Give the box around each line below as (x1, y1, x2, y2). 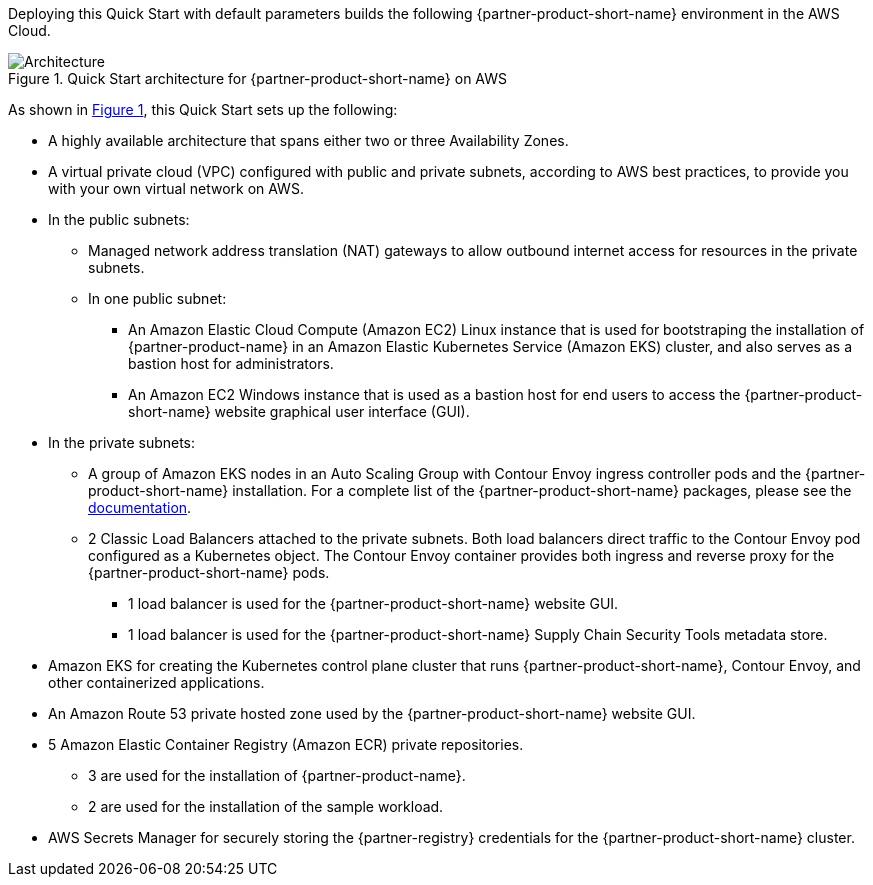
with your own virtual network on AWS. (48, 180, 304, 197)
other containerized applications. (48, 674, 265, 691)
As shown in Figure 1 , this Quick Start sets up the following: (8, 101, 398, 118)
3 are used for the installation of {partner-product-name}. (88, 767, 466, 784)
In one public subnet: (88, 290, 227, 307)
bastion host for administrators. (128, 355, 334, 372)
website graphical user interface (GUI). (214, 403, 470, 420)
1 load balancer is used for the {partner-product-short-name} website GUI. (128, 595, 619, 612)
